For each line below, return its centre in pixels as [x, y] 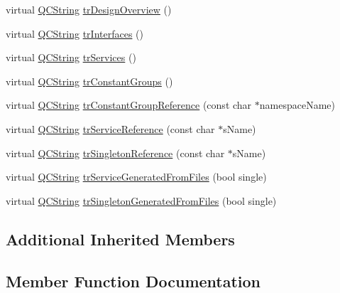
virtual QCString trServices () [71, 57]
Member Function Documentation [133, 281]
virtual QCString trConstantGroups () [89, 81]
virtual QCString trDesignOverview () [89, 9]
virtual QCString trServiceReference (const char [110, 128]
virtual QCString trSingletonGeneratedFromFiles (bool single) [141, 200]
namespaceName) [297, 105]
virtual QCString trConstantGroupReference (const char [129, 105]
